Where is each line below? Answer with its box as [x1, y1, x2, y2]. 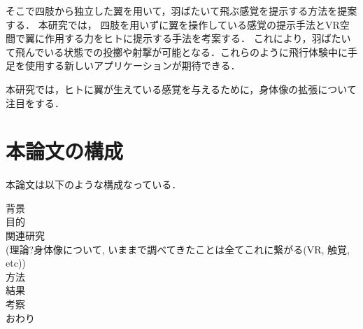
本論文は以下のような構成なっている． [6, 177, 182, 192]
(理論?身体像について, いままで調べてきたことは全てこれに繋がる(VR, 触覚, [6, 241, 350, 256]
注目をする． [6, 95, 64, 110]
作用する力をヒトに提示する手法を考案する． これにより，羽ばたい [44, 31, 351, 45]
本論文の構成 [6, 136, 124, 165]
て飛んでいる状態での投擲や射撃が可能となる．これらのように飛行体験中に [6, 44, 348, 59]
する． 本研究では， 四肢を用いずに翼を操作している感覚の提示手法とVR [6, 17, 340, 31]
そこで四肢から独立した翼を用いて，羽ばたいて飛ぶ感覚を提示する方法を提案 [6, 3, 357, 17]
